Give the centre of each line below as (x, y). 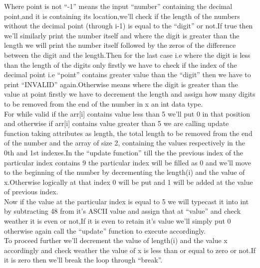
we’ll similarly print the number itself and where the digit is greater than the (122, 35)
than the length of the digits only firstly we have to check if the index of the (121, 65)
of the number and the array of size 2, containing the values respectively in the (125, 143)
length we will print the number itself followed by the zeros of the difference (120, 45)
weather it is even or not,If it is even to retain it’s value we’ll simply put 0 (118, 221)
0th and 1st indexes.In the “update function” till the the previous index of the (124, 152)
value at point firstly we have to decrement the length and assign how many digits (130, 94)
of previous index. (31, 192)
